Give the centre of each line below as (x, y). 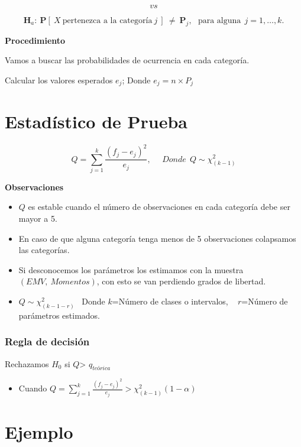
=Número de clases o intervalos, (170, 301)
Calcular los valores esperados (59, 80)
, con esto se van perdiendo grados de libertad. (181, 281)
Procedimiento (35, 40)
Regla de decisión (47, 341)
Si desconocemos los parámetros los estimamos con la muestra (131, 269)
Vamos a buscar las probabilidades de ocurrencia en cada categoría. (127, 60)
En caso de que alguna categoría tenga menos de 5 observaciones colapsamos (157, 238)
